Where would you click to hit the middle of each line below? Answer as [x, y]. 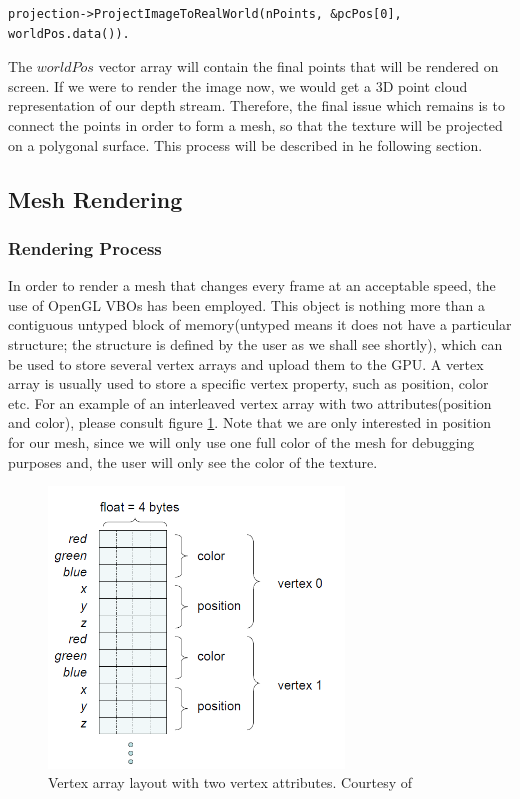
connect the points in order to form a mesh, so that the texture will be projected [255, 124]
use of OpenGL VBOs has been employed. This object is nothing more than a [246, 304]
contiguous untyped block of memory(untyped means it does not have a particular [260, 324]
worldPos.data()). [69, 33]
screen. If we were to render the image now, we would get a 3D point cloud [238, 85]
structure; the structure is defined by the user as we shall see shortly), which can [255, 343]
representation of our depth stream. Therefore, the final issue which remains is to [256, 105]
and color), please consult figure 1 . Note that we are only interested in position [250, 422]
